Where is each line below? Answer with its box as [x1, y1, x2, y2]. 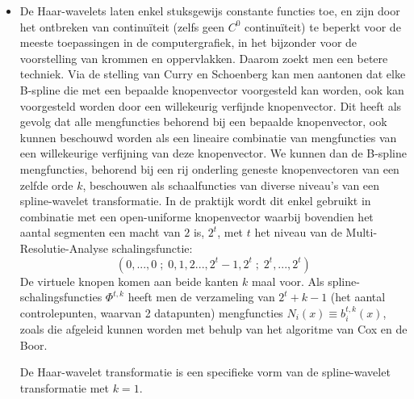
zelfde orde [19, 176, 73, 193]
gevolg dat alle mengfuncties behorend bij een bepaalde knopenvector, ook [19, 113, 387, 130]
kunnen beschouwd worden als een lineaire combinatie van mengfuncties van [19, 128, 397, 145]
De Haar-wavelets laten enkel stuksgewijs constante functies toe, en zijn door [19, 2, 400, 19]
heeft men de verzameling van [128, 288, 275, 305]
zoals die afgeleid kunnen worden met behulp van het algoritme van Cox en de [19, 321, 408, 338]
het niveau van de [254, 224, 342, 241]
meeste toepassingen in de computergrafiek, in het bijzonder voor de [19, 34, 358, 51]
